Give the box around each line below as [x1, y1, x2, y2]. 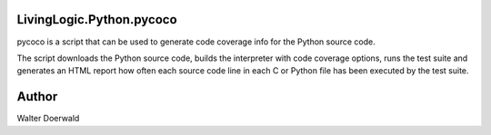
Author [16, 89, 58, 104]
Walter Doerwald [16, 113, 80, 124]
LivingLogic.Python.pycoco [16, 12, 177, 27]
